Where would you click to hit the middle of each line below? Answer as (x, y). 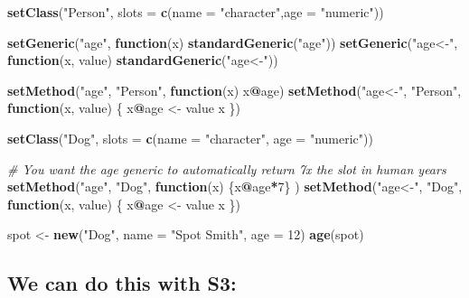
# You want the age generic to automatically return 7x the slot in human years (227, 168)
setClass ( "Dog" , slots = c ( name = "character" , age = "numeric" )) (190, 138)
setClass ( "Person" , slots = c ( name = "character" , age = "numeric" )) (196, 12)
